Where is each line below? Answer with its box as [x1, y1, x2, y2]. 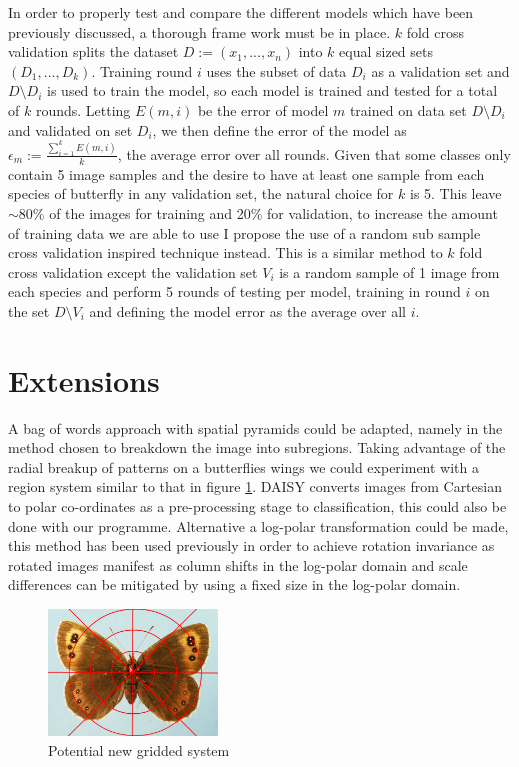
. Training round [91, 60, 193, 81]
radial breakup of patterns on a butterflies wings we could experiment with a [8, 456, 480, 477]
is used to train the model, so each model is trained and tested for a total [47, 80, 498, 101]
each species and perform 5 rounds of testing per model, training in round [8, 281, 461, 302]
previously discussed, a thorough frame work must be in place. [8, 21, 391, 42]
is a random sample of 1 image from [279, 261, 500, 282]
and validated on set [8, 119, 133, 140]
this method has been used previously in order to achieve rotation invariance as [8, 535, 495, 556]
